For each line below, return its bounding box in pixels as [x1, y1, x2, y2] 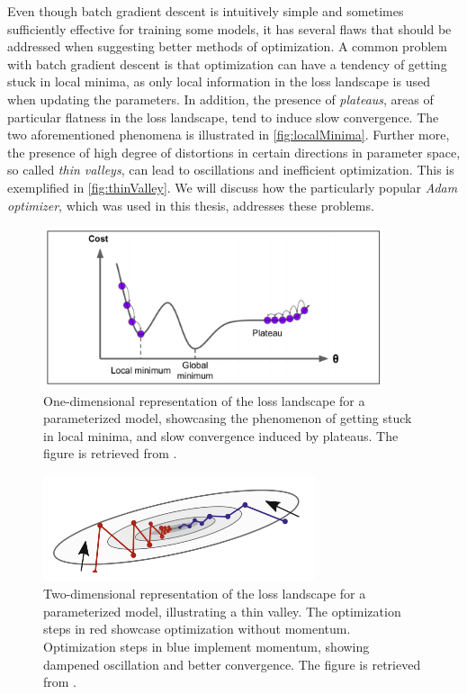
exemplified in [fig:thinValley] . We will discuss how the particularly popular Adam [7, 177, 458, 196]
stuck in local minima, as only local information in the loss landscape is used [7, 72, 430, 91]
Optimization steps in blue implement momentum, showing [43, 636, 370, 655]
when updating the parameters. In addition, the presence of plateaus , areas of [7, 89, 434, 108]
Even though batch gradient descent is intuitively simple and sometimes [7, 2, 404, 20]
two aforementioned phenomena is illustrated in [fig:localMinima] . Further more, [7, 125, 450, 144]
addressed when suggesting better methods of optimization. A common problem [7, 37, 447, 56]
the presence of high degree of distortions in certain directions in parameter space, [7, 142, 461, 161]
